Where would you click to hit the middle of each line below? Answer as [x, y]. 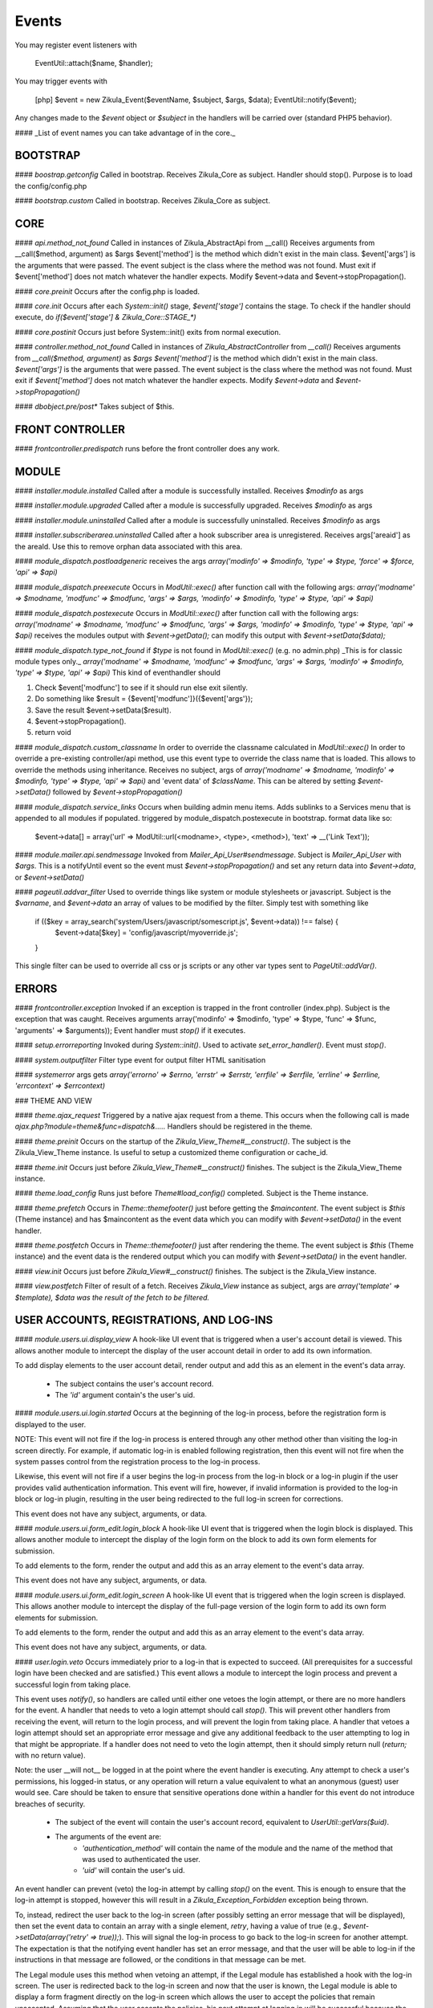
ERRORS [36, 988]
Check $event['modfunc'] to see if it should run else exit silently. [142, 688]
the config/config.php [51, 186]
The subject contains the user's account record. [134, 1384]
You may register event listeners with [76, 45]
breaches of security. [50, 1804]
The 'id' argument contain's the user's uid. [125, 1395]
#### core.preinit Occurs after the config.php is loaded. [107, 291]
